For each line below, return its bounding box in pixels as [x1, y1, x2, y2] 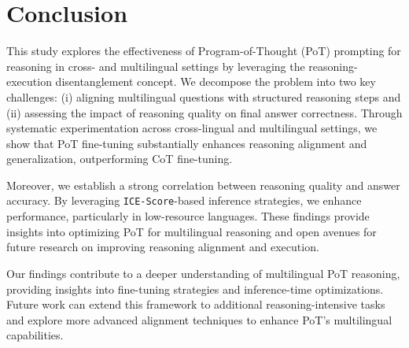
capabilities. [6, 327, 64, 343]
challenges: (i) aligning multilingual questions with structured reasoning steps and [6, 88, 401, 105]
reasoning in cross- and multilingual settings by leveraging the [6, 57, 305, 74]
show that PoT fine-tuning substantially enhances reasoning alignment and [6, 135, 367, 151]
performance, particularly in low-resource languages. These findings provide [6, 208, 370, 224]
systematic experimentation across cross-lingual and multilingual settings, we [6, 120, 378, 136]
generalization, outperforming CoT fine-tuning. [6, 150, 233, 167]
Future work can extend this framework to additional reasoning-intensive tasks [6, 296, 385, 313]
